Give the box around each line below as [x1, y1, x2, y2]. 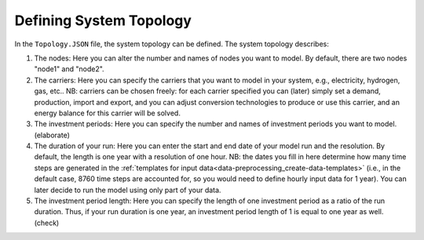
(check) [34, 218, 60, 227]
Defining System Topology [14, 12, 192, 29]
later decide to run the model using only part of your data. [34, 185, 221, 195]
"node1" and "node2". [34, 64, 105, 74]
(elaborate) [34, 130, 71, 140]
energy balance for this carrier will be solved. [34, 108, 181, 118]
